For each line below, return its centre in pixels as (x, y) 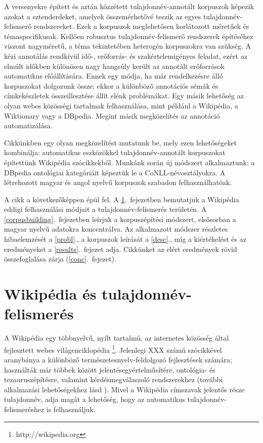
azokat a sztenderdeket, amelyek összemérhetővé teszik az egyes (103, 16)
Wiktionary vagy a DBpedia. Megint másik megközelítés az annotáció (112, 115)
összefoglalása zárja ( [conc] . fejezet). (60, 259)
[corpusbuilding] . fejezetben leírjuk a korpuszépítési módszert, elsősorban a (120, 219)
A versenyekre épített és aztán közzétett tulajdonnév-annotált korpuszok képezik (129, 6)
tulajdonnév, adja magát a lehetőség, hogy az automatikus (95, 399)
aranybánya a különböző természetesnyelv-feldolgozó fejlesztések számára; (118, 359)
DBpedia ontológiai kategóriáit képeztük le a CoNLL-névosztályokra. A (115, 172)
